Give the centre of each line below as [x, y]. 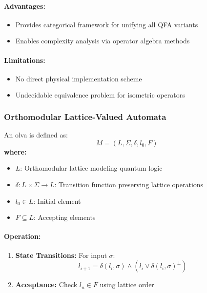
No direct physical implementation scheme [79, 78]
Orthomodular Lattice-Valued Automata [85, 116]
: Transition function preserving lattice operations [129, 184]
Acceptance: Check [46, 284]
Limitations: [25, 60]
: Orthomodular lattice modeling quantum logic [91, 168]
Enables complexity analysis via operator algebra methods [103, 41]
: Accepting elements [65, 217]
